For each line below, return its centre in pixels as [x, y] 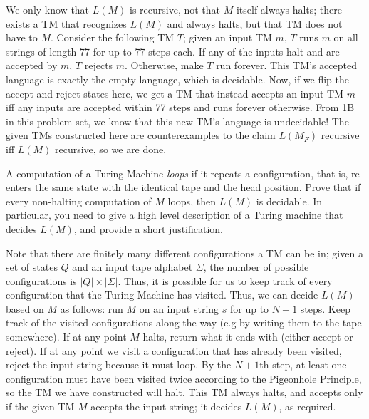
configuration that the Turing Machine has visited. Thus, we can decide [162, 295]
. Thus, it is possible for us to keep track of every [225, 280]
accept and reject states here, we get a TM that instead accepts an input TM [175, 93]
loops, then [192, 201]
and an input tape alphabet [132, 267]
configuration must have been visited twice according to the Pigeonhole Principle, [184, 378]
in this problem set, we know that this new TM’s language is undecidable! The [177, 121]
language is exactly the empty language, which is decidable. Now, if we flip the [177, 79]
